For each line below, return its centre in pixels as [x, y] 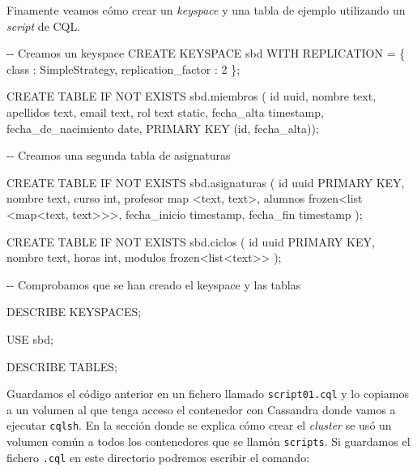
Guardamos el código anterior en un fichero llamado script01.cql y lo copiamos [208, 394]
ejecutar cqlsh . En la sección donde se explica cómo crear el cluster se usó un [199, 425]
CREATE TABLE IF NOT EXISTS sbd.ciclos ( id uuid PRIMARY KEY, [191, 241]
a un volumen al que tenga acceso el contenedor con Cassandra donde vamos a [201, 409]
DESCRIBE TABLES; [62, 366]
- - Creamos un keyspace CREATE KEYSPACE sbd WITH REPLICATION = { [206, 53]
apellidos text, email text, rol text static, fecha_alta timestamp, [165, 111]
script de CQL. [44, 26]
